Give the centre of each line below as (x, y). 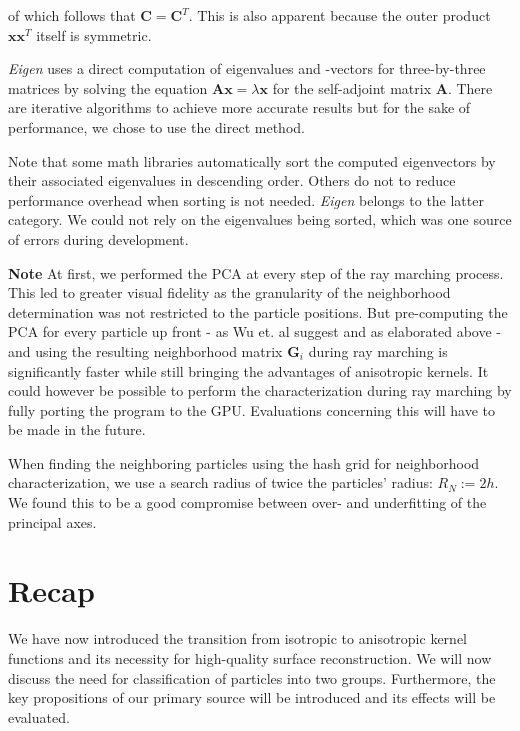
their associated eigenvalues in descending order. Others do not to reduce (232, 180)
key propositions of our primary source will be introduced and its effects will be (252, 697)
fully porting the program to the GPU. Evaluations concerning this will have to (251, 409)
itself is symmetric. (94, 34)
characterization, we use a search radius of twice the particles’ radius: (220, 482)
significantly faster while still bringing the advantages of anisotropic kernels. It (248, 370)
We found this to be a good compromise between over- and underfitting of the (247, 502)
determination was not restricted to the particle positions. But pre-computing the (258, 311)
